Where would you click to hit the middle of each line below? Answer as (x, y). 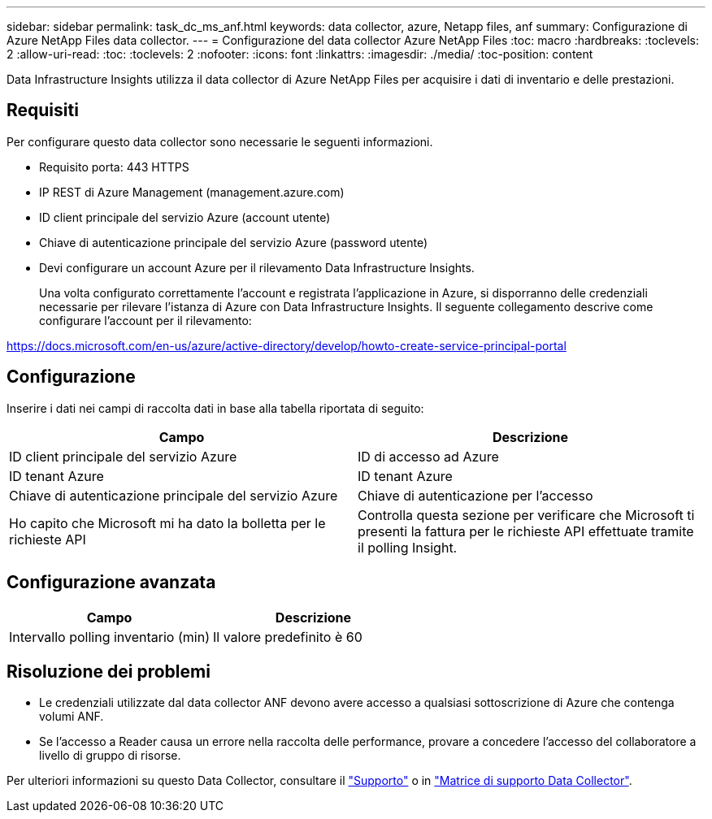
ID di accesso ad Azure (428, 456)
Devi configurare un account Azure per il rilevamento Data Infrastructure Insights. (257, 267)
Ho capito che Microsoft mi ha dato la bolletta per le (167, 523)
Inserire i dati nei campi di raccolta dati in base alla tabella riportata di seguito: (215, 408)
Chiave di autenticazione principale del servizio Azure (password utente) (234, 242)
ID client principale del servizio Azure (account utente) (185, 217)
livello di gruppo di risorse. (110, 756)
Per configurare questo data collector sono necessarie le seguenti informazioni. (220, 141)
